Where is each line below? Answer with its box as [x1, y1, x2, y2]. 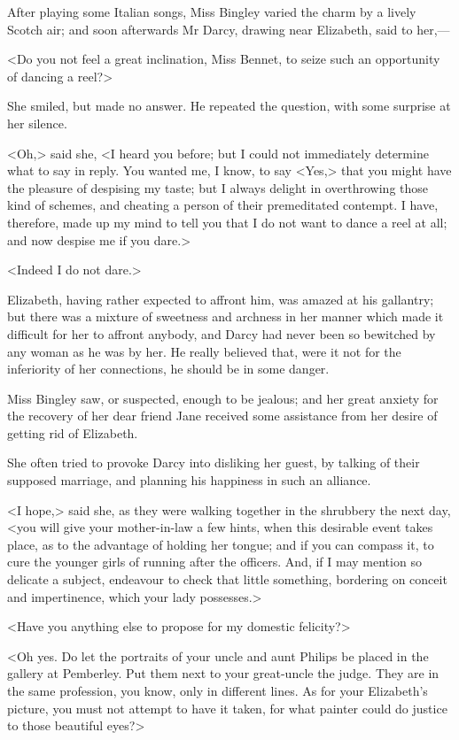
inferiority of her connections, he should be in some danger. [7, 359, 330, 378]
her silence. [7, 113, 67, 132]
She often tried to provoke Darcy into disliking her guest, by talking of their [7, 453, 420, 472]
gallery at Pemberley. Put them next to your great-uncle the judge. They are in [7, 664, 440, 682]
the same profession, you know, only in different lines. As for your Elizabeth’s [7, 682, 428, 699]
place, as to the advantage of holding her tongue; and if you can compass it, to [7, 535, 434, 553]
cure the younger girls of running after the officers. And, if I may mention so [7, 552, 422, 571]
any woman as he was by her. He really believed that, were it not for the [7, 342, 401, 360]
